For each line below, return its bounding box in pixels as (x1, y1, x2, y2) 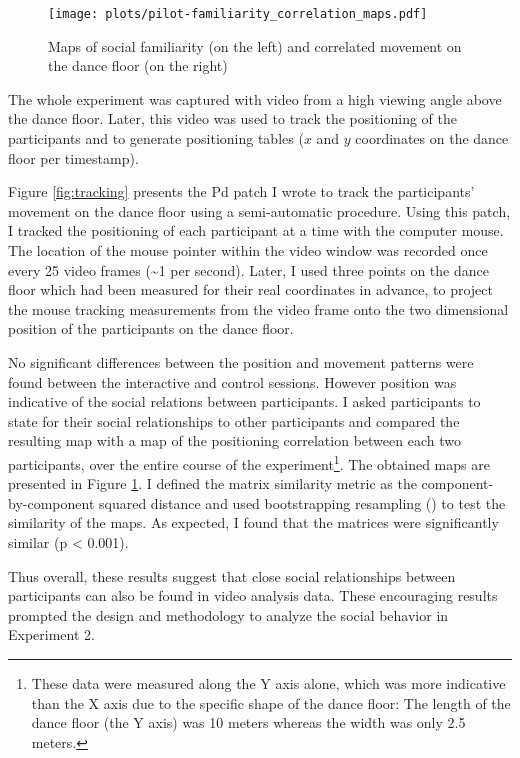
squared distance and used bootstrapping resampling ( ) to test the (98, 492, 506, 513)
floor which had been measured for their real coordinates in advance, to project (8, 279, 493, 300)
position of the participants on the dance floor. (8, 318, 294, 339)
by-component (8, 492, 95, 513)
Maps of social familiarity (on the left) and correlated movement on (48, 35, 462, 56)
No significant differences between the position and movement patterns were (8, 351, 474, 372)
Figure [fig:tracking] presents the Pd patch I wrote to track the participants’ (8, 181, 475, 202)
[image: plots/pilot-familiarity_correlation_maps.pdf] (48, 7, 428, 21)
